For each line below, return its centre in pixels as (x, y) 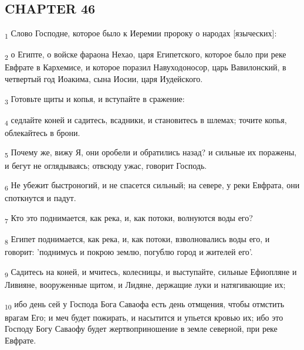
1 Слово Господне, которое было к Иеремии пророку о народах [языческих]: (141, 34)
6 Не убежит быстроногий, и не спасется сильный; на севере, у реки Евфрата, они (152, 186)
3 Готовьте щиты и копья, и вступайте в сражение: (95, 99)
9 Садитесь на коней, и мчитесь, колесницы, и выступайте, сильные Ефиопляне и (151, 272)
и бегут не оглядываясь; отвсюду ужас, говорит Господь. (106, 165)
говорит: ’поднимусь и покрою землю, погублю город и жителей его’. (129, 252)
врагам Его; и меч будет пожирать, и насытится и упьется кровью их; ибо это (144, 317)
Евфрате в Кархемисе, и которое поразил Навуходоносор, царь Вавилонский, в (146, 67)
